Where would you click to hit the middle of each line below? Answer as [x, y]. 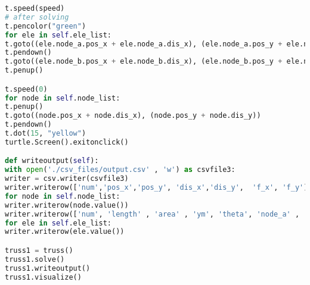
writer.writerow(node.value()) [67, 205]
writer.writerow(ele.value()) [65, 232]
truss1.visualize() [43, 277]
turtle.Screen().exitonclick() [67, 142]
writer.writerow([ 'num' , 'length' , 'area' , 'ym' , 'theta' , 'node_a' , [152, 214]
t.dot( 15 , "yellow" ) [46, 134]
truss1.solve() [35, 259]
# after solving [37, 17]
